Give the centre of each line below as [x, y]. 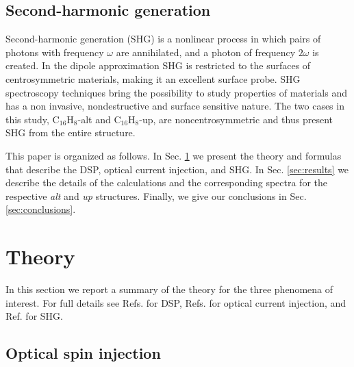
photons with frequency [55, 52]
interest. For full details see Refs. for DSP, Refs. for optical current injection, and [176, 302]
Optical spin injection [83, 353]
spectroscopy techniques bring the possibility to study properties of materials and [176, 92]
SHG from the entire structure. [71, 132]
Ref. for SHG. [34, 316]
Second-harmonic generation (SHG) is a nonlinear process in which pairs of [163, 39]
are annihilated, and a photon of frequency [206, 52]
